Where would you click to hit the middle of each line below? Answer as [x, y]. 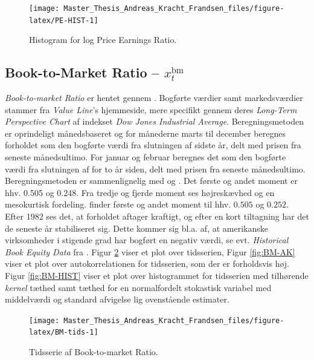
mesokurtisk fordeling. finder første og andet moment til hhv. [118, 204]
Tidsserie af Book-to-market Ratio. [94, 352]
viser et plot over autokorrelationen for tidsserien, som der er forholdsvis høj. [147, 263]
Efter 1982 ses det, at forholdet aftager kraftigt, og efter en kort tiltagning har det [157, 216]
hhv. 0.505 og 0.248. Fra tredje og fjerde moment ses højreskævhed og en [140, 192]
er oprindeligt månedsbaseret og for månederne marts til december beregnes [145, 133]
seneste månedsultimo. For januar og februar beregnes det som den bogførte [146, 157]
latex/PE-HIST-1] [64, 20]
